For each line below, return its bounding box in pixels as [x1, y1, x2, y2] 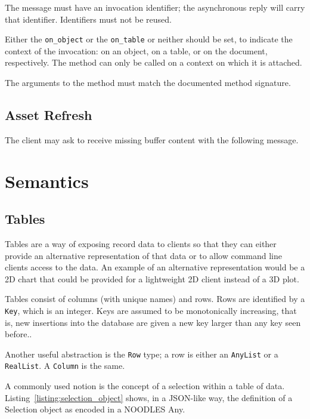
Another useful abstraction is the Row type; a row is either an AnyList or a [5, 347, 278, 360]
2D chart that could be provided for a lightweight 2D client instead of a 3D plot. [5, 272, 299, 285]
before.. [5, 328, 32, 340]
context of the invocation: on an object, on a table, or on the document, [5, 44, 268, 57]
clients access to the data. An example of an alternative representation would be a [5, 261, 305, 273]
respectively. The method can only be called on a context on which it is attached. [5, 56, 302, 69]
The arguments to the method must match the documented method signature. [5, 76, 291, 89]
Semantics [5, 168, 89, 193]
